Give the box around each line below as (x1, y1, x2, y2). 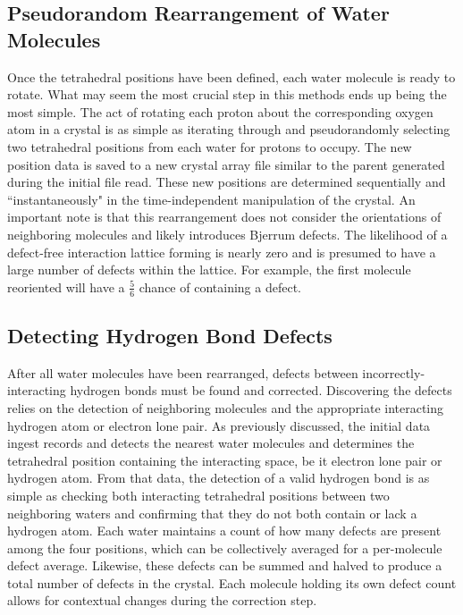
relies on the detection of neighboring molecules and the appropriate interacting (7, 398, 444, 417)
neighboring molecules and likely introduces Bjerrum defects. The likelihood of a (7, 224, 448, 243)
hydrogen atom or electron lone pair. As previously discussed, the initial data (7, 416, 431, 434)
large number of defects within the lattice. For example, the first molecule (7, 260, 411, 279)
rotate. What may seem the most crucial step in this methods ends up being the (7, 85, 447, 104)
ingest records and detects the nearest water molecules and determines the (7, 434, 415, 452)
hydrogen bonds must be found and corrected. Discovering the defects (70, 381, 452, 400)
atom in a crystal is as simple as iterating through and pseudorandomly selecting (7, 120, 450, 139)
